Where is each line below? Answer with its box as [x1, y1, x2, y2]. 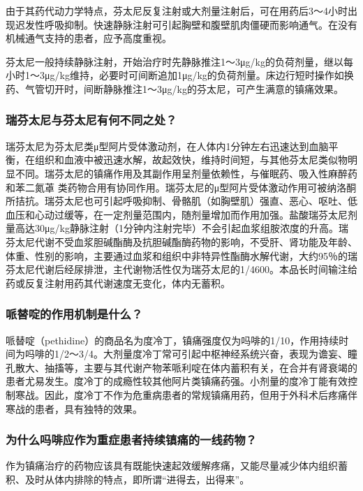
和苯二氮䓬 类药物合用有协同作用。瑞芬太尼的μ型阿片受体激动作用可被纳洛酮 [6, 179, 357, 194]
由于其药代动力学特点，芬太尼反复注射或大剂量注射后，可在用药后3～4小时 [6, 3, 348, 17]
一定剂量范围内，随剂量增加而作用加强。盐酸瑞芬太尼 [103, 207, 348, 221]
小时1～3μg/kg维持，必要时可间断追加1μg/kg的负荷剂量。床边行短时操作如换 [6, 68, 354, 82]
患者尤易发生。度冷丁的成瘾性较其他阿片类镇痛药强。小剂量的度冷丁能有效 [6, 374, 348, 388]
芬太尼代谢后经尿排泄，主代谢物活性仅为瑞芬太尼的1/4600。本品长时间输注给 [6, 262, 357, 277]
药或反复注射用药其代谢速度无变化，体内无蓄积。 [6, 275, 230, 290]
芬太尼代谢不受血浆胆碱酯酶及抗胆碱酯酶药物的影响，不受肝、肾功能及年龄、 [6, 234, 357, 249]
